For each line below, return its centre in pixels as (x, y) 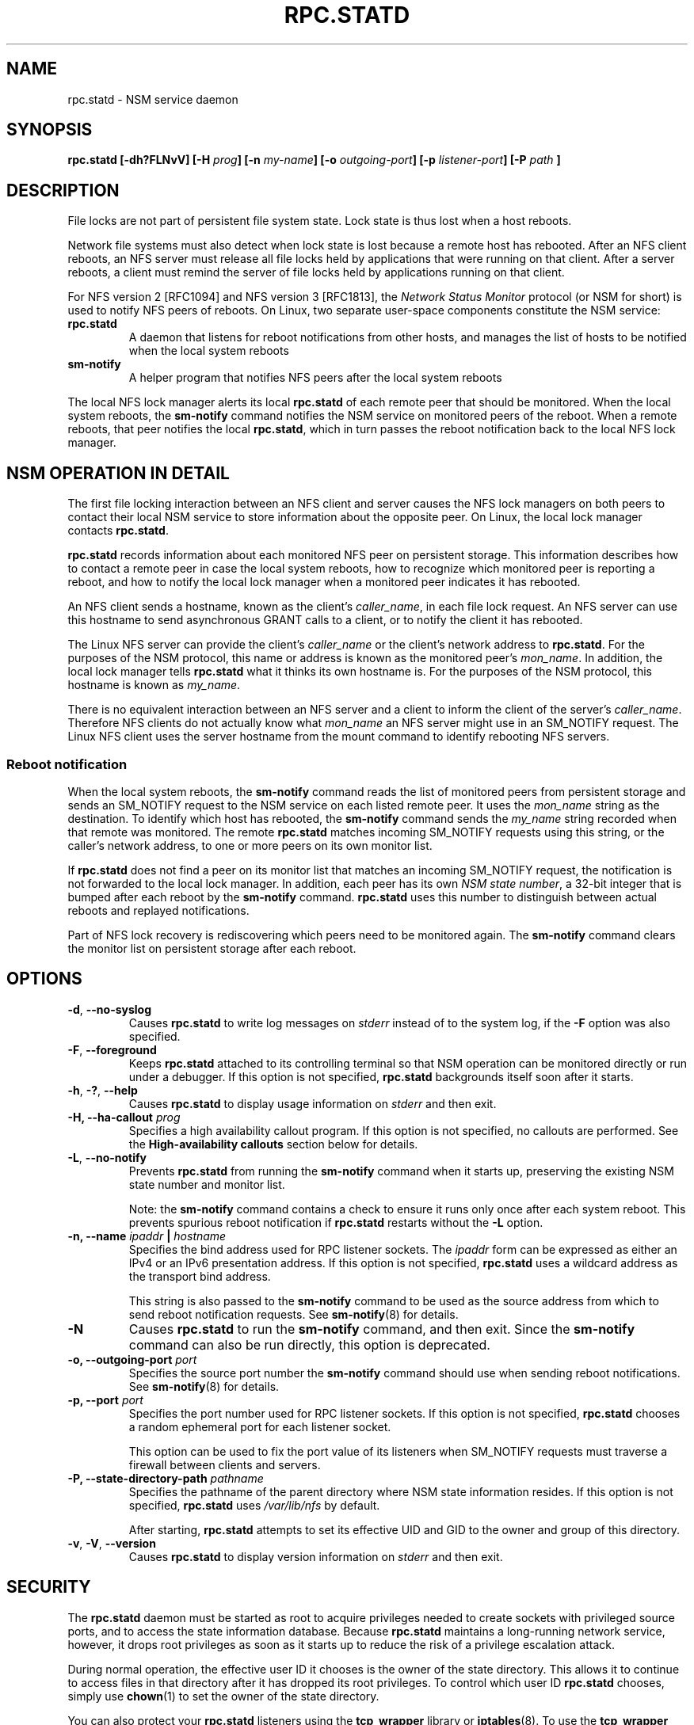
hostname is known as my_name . (154, 685)
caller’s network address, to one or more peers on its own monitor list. (250, 845)
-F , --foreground (112, 1049)
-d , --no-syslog (110, 1009)
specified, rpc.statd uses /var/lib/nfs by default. (254, 1505)
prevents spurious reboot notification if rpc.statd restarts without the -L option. (336, 1222)
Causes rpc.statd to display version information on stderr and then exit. (316, 1556)
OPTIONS (44, 979)
